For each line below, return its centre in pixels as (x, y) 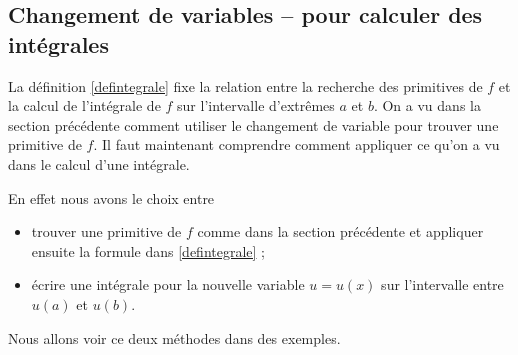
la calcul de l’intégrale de (84, 105)
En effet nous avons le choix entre (111, 197)
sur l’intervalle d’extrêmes (256, 105)
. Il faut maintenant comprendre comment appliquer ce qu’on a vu (296, 144)
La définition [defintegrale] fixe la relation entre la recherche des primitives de (245, 85)
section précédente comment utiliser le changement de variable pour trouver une (253, 124)
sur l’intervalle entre (442, 284)
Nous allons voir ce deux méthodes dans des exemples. (174, 337)
